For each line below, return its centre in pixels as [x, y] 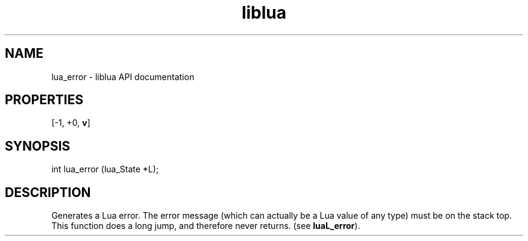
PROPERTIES [44, 100]
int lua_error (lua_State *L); [105, 169]
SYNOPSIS [38, 146]
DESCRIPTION [48, 192]
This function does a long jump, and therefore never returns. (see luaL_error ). [206, 226]
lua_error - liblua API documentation [123, 77]
